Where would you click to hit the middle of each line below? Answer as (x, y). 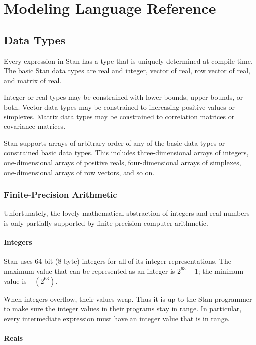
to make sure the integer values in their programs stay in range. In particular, (123, 308)
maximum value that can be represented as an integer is (90, 271)
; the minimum (221, 271)
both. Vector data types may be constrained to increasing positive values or (119, 106)
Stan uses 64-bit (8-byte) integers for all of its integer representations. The (118, 261)
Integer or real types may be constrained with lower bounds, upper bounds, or (124, 97)
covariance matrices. (35, 126)
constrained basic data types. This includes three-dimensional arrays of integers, (126, 153)
